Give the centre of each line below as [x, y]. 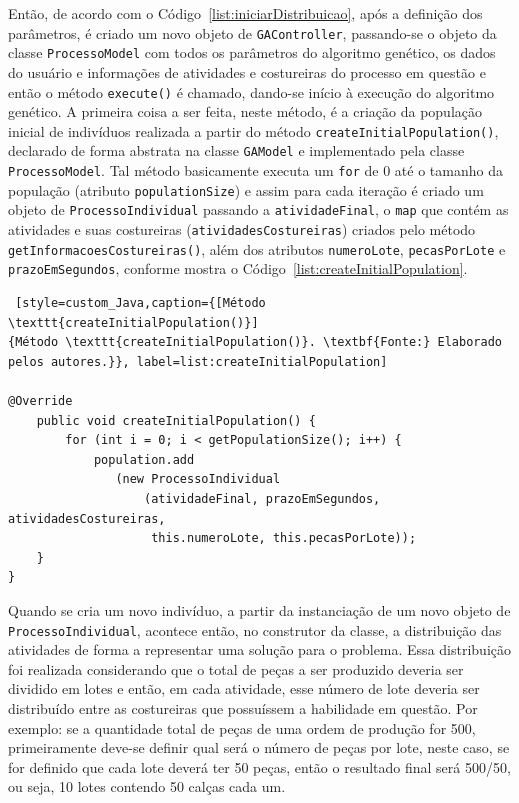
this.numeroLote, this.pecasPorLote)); [284, 538]
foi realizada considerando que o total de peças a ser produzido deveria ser [236, 668]
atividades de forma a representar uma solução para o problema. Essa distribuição [259, 649]
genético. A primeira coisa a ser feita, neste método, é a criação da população [245, 111]
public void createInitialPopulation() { [176, 420]
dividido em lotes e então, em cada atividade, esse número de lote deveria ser [244, 688]
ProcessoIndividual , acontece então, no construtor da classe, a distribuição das [255, 629]
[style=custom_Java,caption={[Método [140, 303]
